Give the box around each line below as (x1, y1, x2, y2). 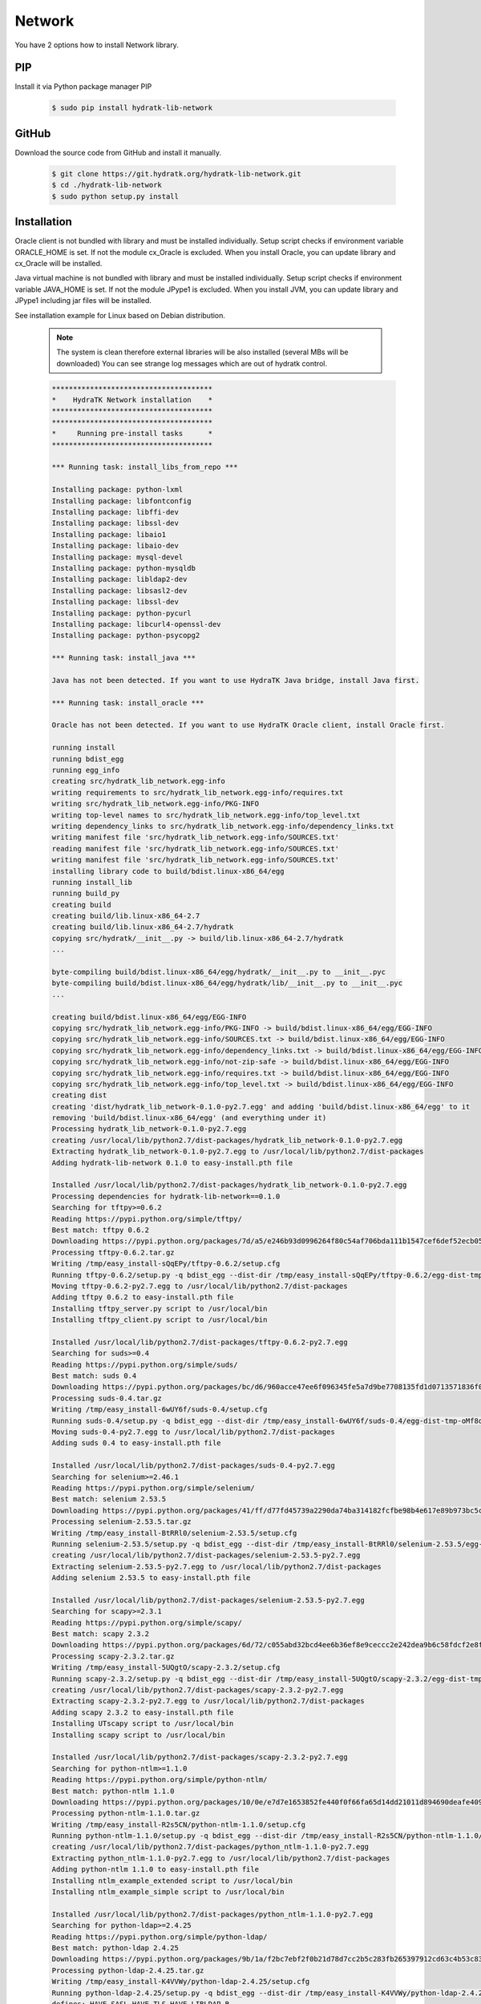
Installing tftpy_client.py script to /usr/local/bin (51, 1315, 268, 1324)
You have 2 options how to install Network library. (14, 40, 180, 50)
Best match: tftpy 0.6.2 (51, 1226, 150, 1234)
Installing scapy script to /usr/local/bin (51, 1730, 226, 1739)
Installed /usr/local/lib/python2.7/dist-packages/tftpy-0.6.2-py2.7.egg (51, 1337, 348, 1347)
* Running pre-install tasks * (51, 429, 212, 438)
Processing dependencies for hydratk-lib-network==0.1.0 (51, 1191, 281, 1201)
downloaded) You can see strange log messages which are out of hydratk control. (56, 358, 328, 368)
